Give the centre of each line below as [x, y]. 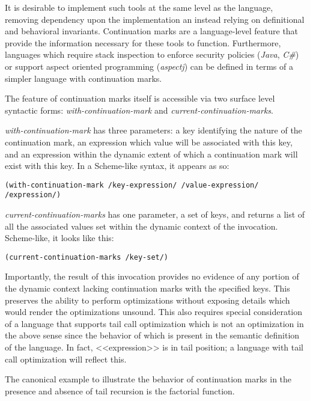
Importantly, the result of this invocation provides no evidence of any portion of [152, 276]
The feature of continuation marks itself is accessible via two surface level [140, 98]
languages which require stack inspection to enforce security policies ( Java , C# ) [152, 54]
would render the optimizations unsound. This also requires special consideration [154, 312]
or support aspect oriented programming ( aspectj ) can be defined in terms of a [149, 66]
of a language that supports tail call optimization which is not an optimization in [154, 323]
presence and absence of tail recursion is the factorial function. [120, 390]
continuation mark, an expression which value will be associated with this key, [149, 142]
